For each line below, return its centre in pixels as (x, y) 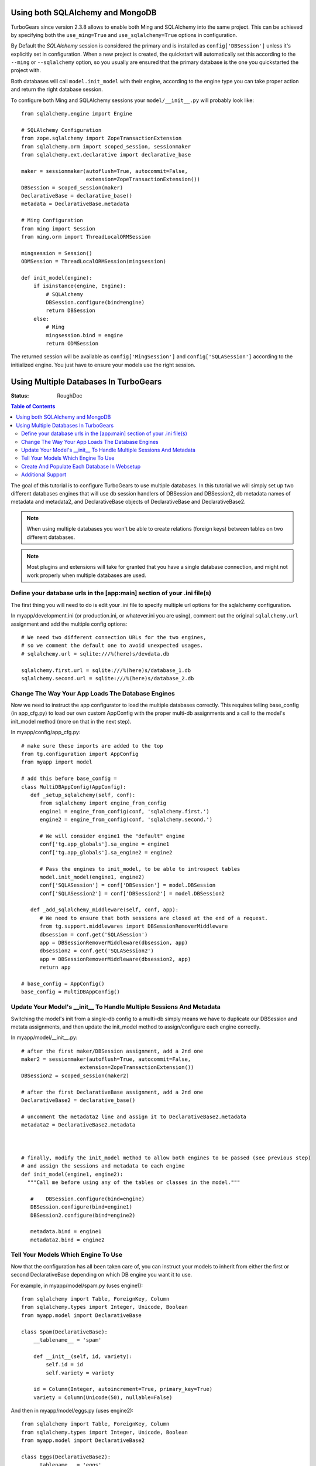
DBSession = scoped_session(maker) (72, 187)
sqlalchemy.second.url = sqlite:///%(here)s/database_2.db (108, 678)
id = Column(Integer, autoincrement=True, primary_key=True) (123, 1389)
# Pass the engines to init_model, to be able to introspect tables (140, 869)
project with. (26, 70)
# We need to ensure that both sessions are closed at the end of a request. (154, 918)
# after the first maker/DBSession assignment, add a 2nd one (112, 1051)
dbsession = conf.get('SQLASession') (94, 934)
